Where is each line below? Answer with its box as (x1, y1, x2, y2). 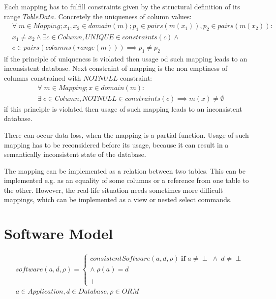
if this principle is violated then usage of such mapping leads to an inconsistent (4, 103, 242, 114)
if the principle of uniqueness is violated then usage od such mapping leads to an (4, 53, 247, 63)
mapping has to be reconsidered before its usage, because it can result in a (4, 139, 229, 149)
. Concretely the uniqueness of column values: (54, 11, 192, 21)
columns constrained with (4, 73, 81, 83)
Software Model (4, 223, 113, 243)
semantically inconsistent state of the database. (4, 149, 146, 159)
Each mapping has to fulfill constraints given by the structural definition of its (4, 1, 240, 11)
